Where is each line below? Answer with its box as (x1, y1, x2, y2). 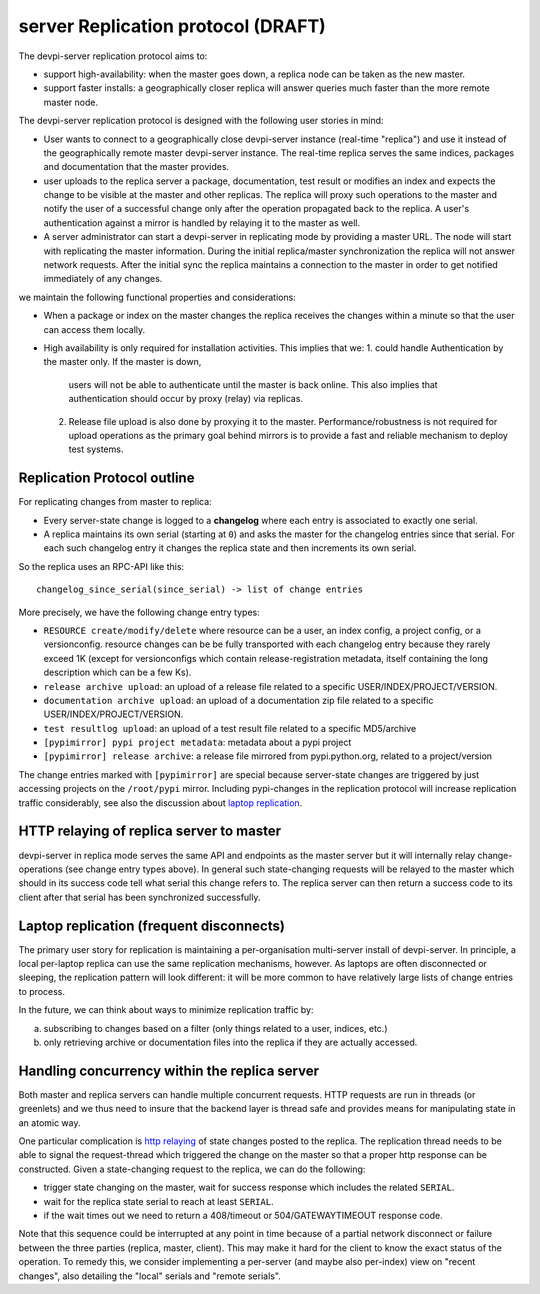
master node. (43, 96, 99, 108)
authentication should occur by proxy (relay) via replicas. (68, 393, 304, 405)
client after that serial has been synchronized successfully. (18, 891, 261, 903)
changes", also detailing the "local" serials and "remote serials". (18, 1270, 282, 1282)
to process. (18, 985, 65, 997)
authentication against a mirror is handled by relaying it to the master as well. (43, 216, 360, 229)
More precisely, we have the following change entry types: (18, 606, 260, 618)
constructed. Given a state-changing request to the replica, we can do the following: (18, 1163, 366, 1175)
